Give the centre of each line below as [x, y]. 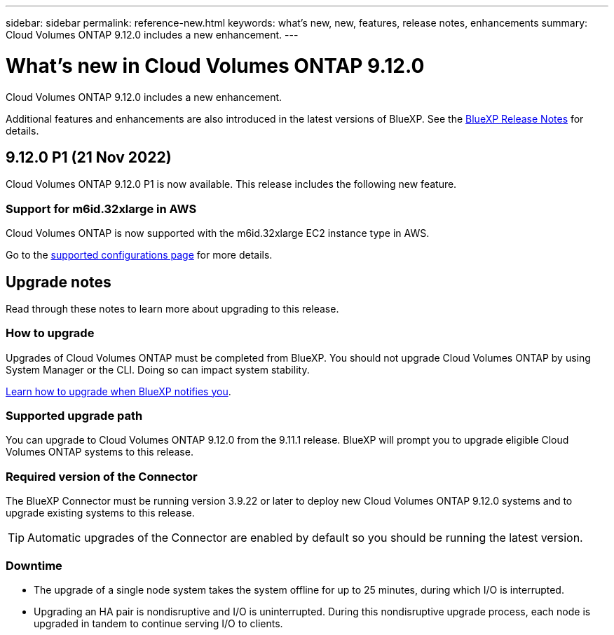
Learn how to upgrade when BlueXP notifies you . [118, 391]
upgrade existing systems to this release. [100, 513]
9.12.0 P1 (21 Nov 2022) [89, 157]
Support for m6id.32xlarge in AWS [101, 209]
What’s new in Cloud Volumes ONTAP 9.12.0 [215, 66]
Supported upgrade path [74, 416]
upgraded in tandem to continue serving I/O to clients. [158, 623]
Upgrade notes [59, 282]
